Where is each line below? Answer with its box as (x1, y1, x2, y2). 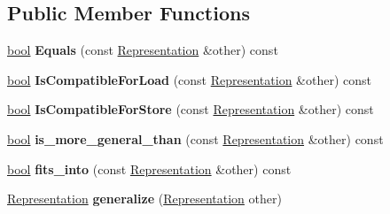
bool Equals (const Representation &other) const (7, 41, 278, 59)
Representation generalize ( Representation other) (7, 189, 282, 208)
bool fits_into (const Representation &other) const (7, 159, 292, 178)
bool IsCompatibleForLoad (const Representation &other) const (7, 70, 371, 88)
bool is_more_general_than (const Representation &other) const (7, 129, 384, 148)
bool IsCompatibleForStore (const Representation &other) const (7, 100, 374, 118)
